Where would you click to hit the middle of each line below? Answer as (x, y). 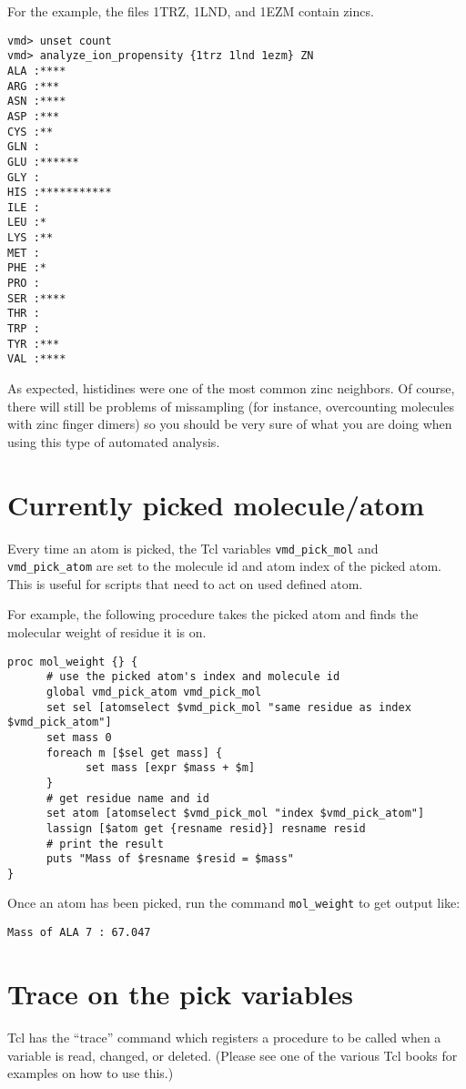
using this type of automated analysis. (114, 441)
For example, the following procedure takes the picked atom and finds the (213, 614)
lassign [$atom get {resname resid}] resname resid (206, 828)
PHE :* (27, 268)
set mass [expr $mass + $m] (170, 768)
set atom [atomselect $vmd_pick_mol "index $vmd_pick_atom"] (235, 814)
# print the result (105, 844)
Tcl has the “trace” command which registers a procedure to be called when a (224, 1037)
